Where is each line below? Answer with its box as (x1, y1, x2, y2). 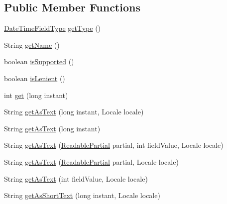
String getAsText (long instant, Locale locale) (4, 106, 144, 117)
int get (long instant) (4, 90, 68, 100)
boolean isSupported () (4, 56, 74, 67)
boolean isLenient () (4, 73, 65, 83)
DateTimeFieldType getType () (4, 23, 101, 33)
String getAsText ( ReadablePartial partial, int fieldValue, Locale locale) (4, 140, 224, 150)
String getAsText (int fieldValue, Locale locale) (4, 173, 148, 184)
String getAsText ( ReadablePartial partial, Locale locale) (4, 156, 179, 167)
